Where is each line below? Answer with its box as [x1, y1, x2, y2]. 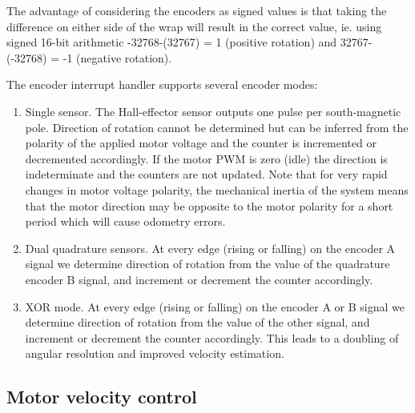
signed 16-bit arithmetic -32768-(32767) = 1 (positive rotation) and [6, 34, 337, 50]
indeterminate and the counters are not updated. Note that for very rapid [25, 166, 388, 182]
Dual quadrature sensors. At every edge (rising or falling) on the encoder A [25, 239, 396, 256]
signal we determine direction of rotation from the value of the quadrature [25, 255, 390, 272]
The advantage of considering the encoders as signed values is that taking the [6, 2, 387, 18]
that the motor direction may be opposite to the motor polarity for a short [25, 197, 393, 214]
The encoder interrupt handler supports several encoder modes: [6, 76, 318, 93]
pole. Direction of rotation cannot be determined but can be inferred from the [25, 118, 409, 135]
